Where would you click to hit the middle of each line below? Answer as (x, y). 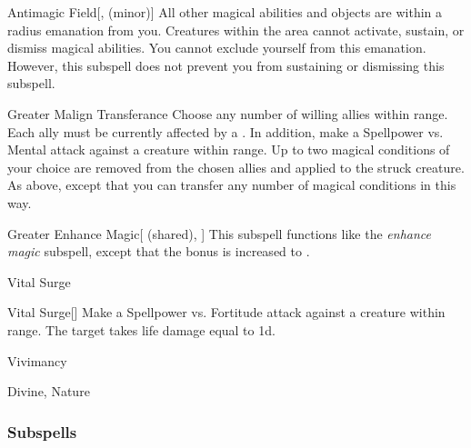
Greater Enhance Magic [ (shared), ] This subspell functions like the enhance (219, 233)
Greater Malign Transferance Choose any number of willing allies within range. (228, 113)
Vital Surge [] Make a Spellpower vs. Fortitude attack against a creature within (226, 312)
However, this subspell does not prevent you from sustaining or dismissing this (226, 65)
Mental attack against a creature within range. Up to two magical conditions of (229, 149)
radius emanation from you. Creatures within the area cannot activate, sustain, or (236, 30)
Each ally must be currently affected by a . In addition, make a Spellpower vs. (225, 131)
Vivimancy (37, 360)
